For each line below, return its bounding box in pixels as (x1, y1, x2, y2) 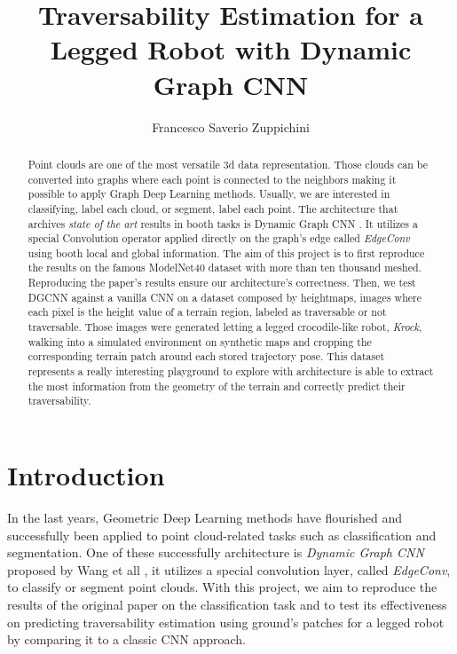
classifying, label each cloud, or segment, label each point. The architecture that (28, 201, 398, 216)
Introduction (7, 457, 165, 493)
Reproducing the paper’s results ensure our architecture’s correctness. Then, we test (28, 275, 416, 290)
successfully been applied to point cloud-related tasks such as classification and (7, 525, 437, 544)
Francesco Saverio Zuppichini (152, 117, 310, 136)
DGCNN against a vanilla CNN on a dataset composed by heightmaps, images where (28, 289, 422, 304)
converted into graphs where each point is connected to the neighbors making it (28, 171, 397, 186)
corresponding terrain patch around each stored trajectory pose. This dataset (28, 349, 385, 364)
